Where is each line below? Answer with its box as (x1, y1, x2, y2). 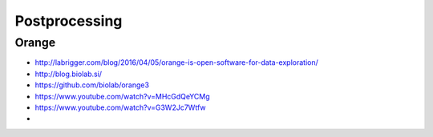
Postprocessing (14, 12, 123, 30)
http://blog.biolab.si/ (34, 69, 103, 79)
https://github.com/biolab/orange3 (34, 80, 150, 90)
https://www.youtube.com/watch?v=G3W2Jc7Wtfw (34, 103, 206, 112)
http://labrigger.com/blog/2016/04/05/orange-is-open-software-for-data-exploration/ (34, 58, 318, 67)
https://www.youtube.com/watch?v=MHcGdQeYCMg (34, 91, 210, 101)
